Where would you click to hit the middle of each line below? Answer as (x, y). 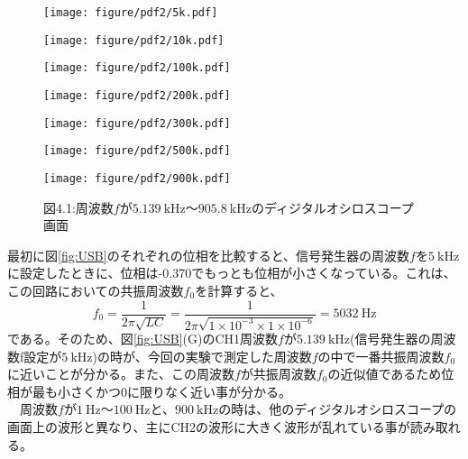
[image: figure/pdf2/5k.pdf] (131, 13)
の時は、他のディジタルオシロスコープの (338, 409)
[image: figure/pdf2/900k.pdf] (137, 178)
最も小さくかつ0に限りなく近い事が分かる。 (161, 391)
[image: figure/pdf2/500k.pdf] (137, 151)
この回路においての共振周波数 (96, 290)
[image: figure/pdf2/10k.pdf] (134, 40)
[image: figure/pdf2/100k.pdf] (137, 68)
